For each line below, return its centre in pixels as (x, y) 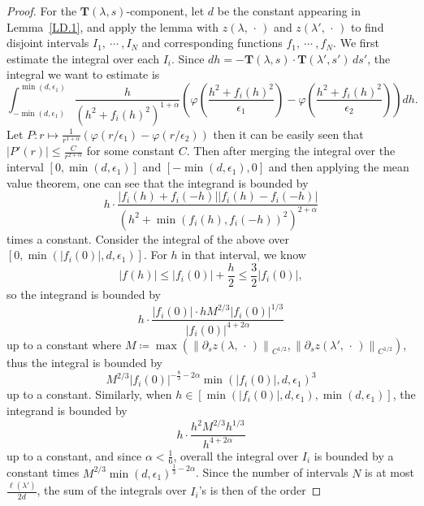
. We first (356, 43)
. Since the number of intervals (272, 472)
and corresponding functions (212, 43)
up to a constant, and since (74, 455)
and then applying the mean (339, 167)
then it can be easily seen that (288, 134)
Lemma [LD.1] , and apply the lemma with (113, 26)
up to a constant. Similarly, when (89, 394)
